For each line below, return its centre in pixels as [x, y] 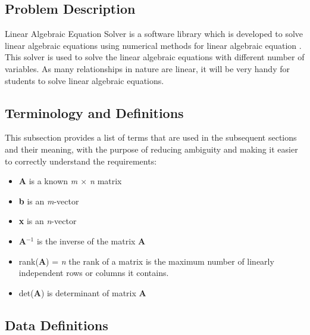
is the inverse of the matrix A [91, 241]
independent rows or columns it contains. [94, 273]
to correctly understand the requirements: [81, 161]
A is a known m [48, 181]
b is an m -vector [49, 201]
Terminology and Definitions [94, 112]
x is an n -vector [48, 221]
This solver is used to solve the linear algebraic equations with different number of [155, 57]
